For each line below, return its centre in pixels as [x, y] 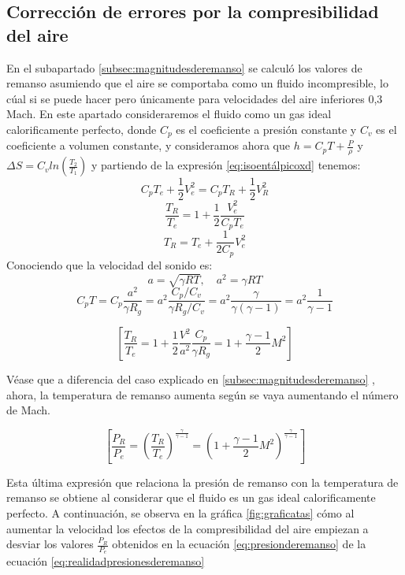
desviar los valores [50, 544]
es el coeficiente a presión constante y [266, 129]
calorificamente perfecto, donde [82, 129]
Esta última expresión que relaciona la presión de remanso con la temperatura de [202, 482]
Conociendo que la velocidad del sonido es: [110, 264]
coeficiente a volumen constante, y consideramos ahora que [148, 145]
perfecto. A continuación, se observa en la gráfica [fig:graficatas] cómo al [180, 512]
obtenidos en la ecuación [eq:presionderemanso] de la [239, 544]
